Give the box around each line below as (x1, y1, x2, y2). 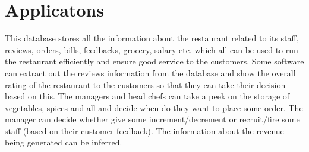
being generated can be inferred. (5, 136, 122, 148)
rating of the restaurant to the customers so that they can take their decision (5, 78, 286, 90)
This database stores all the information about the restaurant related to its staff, (5, 32, 299, 44)
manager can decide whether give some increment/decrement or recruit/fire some (5, 113, 300, 125)
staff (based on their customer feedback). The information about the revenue (5, 124, 284, 137)
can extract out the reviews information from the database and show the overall (5, 66, 296, 79)
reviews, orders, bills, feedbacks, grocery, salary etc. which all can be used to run (5, 43, 298, 56)
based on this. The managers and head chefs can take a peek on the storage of (5, 90, 290, 102)
